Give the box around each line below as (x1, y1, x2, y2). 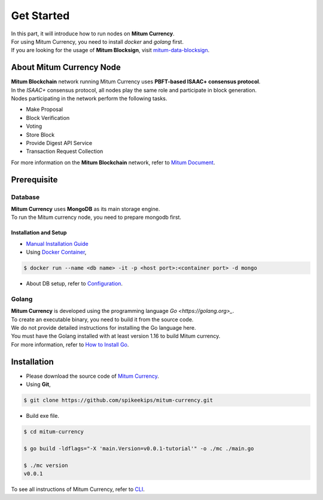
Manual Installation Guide (26, 240, 89, 247)
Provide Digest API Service (26, 139, 93, 146)
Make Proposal (26, 106, 63, 113)
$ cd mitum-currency (23, 429, 84, 435)
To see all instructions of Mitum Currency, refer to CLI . (11, 486, 145, 493)
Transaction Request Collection (26, 147, 103, 155)
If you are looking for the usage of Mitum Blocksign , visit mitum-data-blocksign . (11, 47, 210, 54)
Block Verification (26, 114, 70, 121)
